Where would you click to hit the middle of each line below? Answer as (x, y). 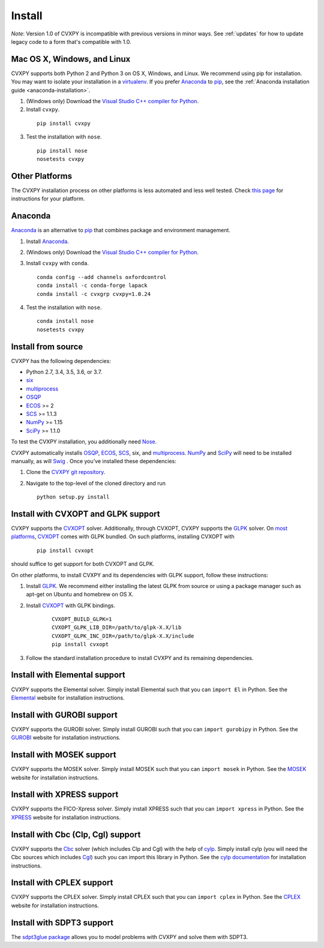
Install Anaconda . (47, 241)
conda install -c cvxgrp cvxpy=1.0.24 (94, 294)
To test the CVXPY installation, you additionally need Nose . (84, 442)
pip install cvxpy (64, 123)
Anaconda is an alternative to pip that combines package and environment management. (121, 230)
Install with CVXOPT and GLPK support (85, 514)
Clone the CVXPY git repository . (66, 472)
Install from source (47, 346)
